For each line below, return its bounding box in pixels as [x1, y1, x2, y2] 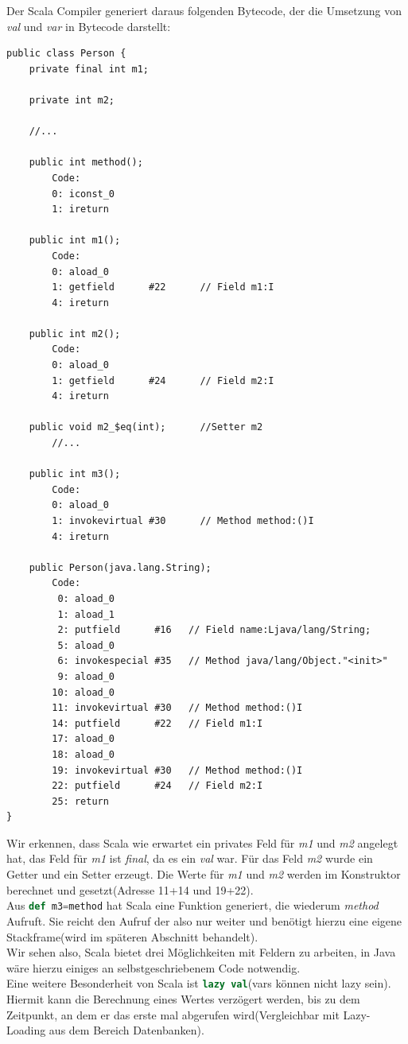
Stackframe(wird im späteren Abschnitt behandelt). [6, 928, 258, 945]
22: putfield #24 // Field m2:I [52, 780, 263, 792]
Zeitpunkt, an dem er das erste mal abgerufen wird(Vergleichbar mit [6, 1006, 340, 1023]
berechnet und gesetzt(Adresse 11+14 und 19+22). [6, 881, 254, 898]
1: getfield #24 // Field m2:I [52, 375, 274, 386]
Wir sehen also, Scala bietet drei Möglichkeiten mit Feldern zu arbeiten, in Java [6, 944, 396, 961]
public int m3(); [29, 468, 121, 480]
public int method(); [29, 157, 143, 169]
